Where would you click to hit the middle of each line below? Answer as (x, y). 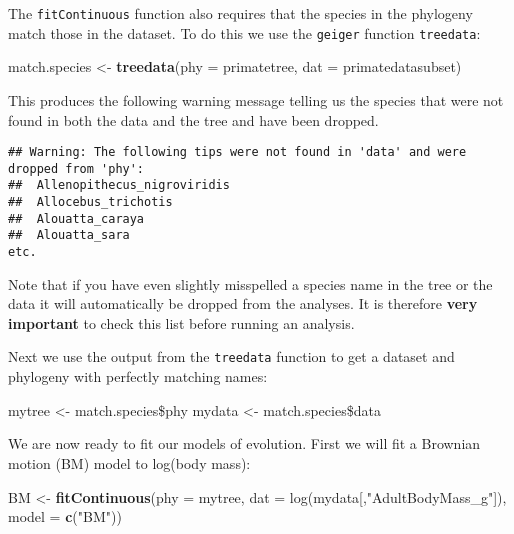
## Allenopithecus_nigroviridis (119, 185)
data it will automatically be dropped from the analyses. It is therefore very (243, 303)
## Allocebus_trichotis (90, 202)
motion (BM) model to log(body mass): (129, 462)
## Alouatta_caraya (76, 218)
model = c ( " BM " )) (65, 516)
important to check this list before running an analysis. (181, 322)
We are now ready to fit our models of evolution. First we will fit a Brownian (244, 443)
